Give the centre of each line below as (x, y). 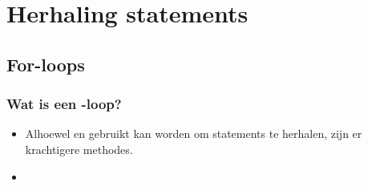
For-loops (46, 64)
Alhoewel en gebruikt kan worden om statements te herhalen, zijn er (194, 133)
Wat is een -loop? (64, 104)
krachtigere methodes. (79, 149)
